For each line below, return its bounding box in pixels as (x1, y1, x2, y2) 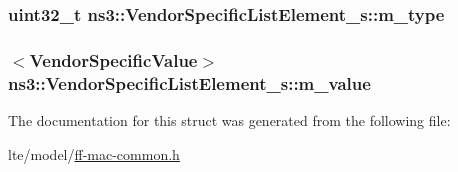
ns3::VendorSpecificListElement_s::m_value (8, 70, 371, 95)
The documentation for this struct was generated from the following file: (8, 109, 451, 130)
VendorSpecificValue (29, 47, 198, 72)
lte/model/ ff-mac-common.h (8, 143, 180, 164)
